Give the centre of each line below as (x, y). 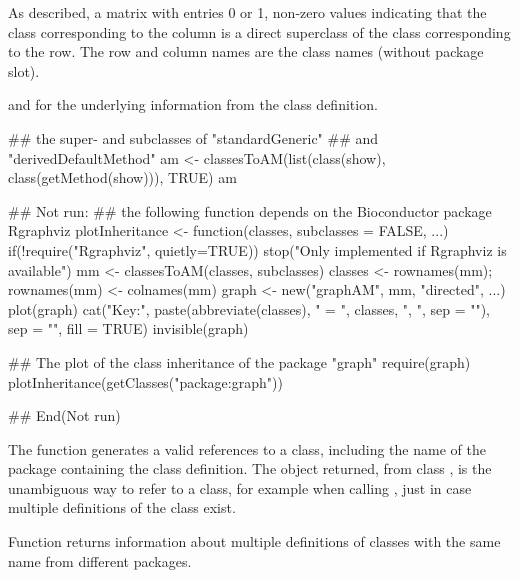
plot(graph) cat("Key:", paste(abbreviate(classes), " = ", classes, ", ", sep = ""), (249, 308)
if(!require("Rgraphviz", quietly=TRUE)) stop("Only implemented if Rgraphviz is (257, 249)
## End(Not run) (64, 415)
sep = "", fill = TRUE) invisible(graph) (128, 328)
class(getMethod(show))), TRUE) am (122, 177)
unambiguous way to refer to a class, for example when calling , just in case (240, 487)
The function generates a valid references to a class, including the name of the (247, 448)
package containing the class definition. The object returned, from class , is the (250, 468)
